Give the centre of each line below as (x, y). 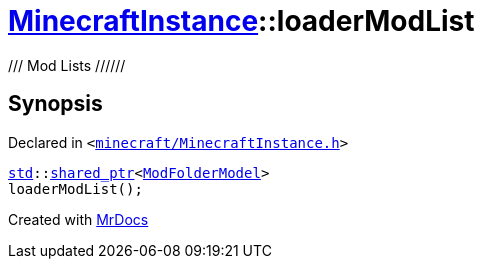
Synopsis (55, 104)
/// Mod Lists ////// (67, 65)
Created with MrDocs (78, 219)
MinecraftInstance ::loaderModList (241, 21)
